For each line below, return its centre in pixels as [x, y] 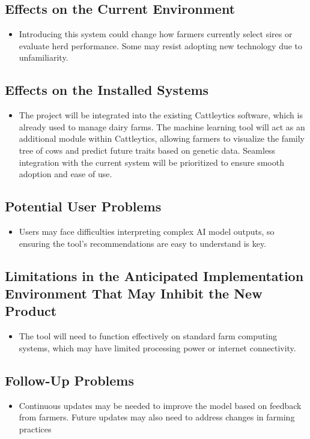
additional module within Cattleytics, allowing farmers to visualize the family [162, 138]
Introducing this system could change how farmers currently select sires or [156, 34]
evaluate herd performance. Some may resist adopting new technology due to [161, 45]
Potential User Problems [83, 206]
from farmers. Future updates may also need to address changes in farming [157, 417]
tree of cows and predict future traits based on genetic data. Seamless [147, 150]
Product [31, 311]
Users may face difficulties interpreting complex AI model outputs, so [147, 231]
